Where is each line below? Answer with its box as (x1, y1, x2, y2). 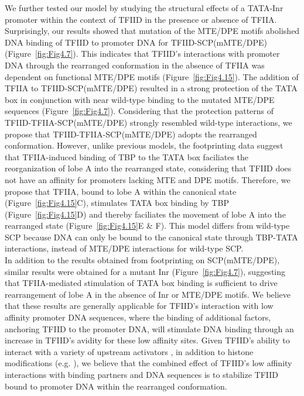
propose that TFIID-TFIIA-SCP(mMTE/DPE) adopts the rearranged (5, 128, 257, 140)
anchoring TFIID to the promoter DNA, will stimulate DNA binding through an (5, 322, 294, 335)
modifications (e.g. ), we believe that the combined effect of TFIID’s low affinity (5, 357, 292, 369)
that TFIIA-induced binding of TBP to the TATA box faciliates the (5, 150, 249, 163)
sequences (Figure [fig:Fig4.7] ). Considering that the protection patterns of (5, 105, 274, 117)
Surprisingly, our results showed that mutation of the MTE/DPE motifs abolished (5, 25, 300, 37)
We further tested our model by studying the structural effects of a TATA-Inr (5, 2, 283, 13)
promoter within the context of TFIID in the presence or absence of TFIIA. (5, 13, 277, 25)
